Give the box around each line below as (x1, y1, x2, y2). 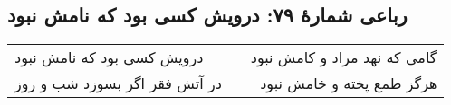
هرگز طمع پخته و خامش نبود (260, 73, 437, 94)
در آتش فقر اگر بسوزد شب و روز (14, 73, 222, 94)
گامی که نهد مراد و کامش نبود (250, 47, 437, 68)
